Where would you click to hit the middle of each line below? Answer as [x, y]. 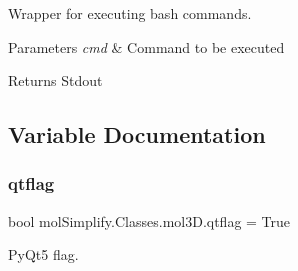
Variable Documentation [137, 134]
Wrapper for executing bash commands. [130, 13]
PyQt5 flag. [43, 254]
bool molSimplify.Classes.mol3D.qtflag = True [149, 220]
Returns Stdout [55, 80]
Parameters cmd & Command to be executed [146, 46]
